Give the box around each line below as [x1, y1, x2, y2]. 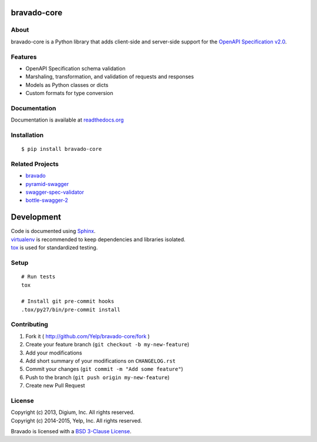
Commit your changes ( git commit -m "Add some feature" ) [25, 366, 183, 373]
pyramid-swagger [25, 180, 69, 187]
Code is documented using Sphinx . [11, 228, 96, 235]
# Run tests [21, 274, 56, 280]
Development [11, 212, 62, 222]
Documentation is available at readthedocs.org [11, 116, 124, 123]
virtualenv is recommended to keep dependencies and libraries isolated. [11, 235, 186, 243]
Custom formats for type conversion [25, 90, 114, 97]
